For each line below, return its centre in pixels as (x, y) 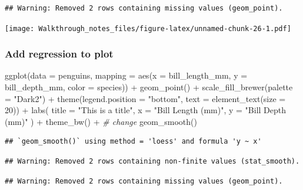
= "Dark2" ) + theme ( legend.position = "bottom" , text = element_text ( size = (145, 98)
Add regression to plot (59, 54)
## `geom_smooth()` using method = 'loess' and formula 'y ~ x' (133, 142)
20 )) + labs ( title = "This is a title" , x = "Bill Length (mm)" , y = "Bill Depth (146, 110)
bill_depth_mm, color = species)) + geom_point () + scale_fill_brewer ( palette (149, 87)
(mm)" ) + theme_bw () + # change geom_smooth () (101, 121)
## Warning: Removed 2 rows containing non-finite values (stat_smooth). (152, 162)
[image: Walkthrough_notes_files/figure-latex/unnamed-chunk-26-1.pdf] (148, 28)
